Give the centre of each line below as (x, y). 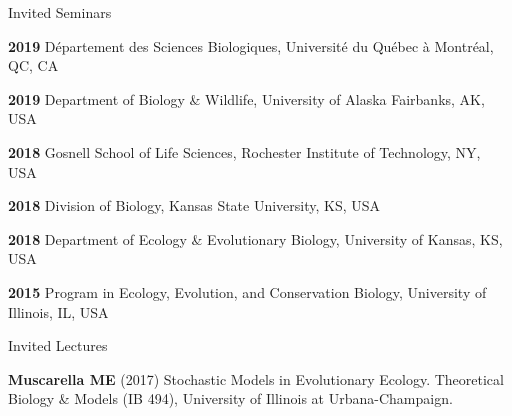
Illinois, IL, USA (58, 311)
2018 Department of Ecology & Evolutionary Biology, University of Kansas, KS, (255, 238)
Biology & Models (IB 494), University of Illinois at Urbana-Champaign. (230, 398)
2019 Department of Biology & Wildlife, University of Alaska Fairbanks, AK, (246, 98)
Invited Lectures (58, 345)
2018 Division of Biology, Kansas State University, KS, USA (194, 205)
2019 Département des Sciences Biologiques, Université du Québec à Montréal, (251, 45)
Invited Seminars (60, 12)
